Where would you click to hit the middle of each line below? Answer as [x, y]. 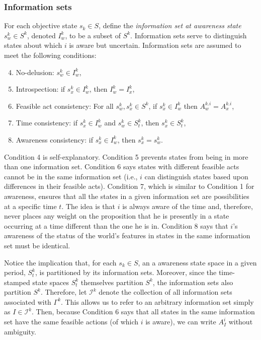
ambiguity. [20, 331]
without [241, 322]
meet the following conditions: [50, 55]
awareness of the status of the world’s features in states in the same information [127, 235]
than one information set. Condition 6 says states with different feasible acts [122, 166]
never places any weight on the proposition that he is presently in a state [117, 216]
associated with [28, 301]
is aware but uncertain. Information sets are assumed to [155, 45]
